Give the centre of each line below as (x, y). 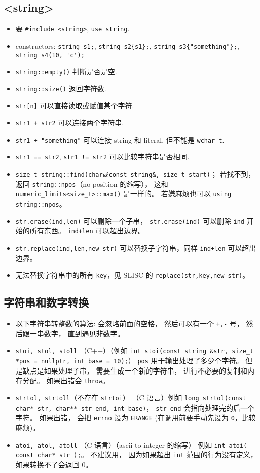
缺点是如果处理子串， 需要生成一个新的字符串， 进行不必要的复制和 (135, 370)
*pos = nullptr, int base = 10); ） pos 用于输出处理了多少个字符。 (129, 361)
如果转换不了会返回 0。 (54, 464)
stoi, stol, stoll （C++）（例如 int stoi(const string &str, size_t (135, 350)
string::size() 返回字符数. (61, 88)
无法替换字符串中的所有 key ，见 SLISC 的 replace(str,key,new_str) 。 (133, 275)
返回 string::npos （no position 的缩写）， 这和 (92, 183)
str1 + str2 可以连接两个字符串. (70, 123)
